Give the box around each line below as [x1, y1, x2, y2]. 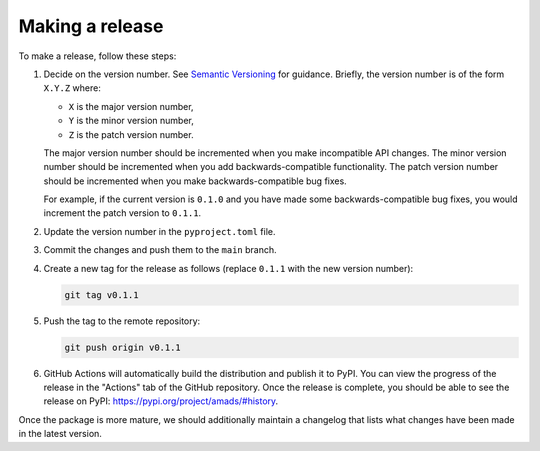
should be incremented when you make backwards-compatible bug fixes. [43, 175, 347, 187]
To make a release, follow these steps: [18, 50, 177, 62]
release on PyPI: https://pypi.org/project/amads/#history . [43, 395, 279, 407]
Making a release [18, 15, 164, 37]
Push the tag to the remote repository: [43, 315, 201, 327]
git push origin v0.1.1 [64, 341, 182, 353]
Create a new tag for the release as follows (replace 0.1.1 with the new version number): [43, 262, 414, 274]
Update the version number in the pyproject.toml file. [43, 225, 276, 237]
